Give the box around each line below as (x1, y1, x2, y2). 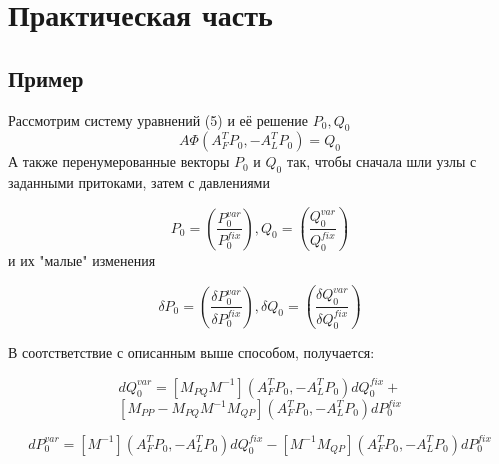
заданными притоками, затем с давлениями (8, 172, 270, 193)
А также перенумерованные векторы (8, 151, 230, 172)
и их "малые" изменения (8, 250, 156, 271)
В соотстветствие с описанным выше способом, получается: (8, 342, 375, 363)
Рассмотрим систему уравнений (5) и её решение (8, 109, 309, 130)
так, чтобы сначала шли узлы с (286, 151, 477, 172)
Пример (8, 62, 84, 93)
